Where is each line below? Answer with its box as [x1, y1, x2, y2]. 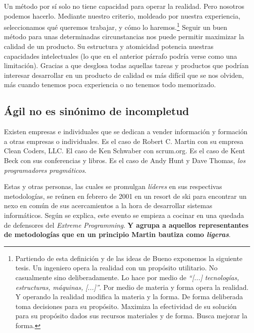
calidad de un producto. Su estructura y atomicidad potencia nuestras [4, 41, 213, 51]
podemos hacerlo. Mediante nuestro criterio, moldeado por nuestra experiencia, [4, 10, 240, 21]
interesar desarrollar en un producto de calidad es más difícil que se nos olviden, [4, 70, 244, 80]
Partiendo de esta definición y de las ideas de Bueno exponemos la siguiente [15, 253, 243, 263]
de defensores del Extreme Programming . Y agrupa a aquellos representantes [4, 219, 249, 230]
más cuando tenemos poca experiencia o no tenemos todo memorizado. [4, 79, 216, 90]
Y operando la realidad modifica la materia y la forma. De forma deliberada [15, 291, 243, 302]
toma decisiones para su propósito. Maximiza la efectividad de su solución [15, 301, 237, 311]
